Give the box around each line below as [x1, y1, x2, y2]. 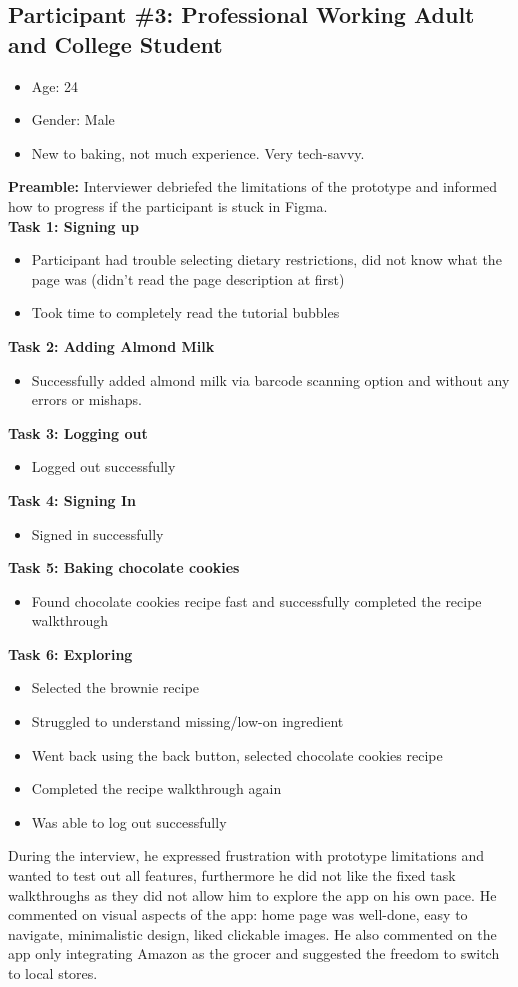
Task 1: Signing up [8, 215, 139, 236]
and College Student [8, 28, 223, 59]
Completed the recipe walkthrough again [31, 778, 282, 799]
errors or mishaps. [31, 389, 142, 410]
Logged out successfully [31, 456, 176, 477]
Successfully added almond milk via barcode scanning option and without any [31, 369, 510, 390]
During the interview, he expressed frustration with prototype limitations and [8, 845, 485, 866]
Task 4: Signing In [8, 489, 137, 510]
